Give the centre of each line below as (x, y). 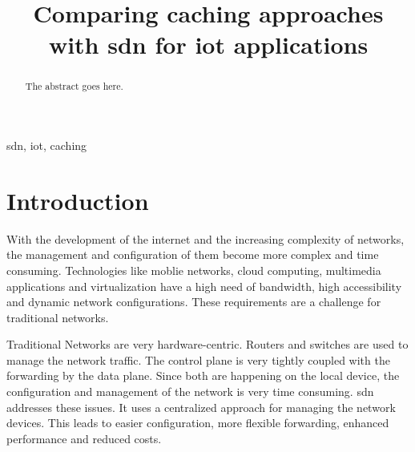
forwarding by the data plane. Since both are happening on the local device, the (203, 375)
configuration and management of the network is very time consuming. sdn (190, 391)
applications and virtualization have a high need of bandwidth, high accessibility (204, 286)
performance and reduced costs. (84, 438)
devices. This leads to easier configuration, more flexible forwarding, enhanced (198, 423)
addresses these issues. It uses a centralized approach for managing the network (201, 407)
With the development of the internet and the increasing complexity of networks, (205, 238)
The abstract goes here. (74, 86)
